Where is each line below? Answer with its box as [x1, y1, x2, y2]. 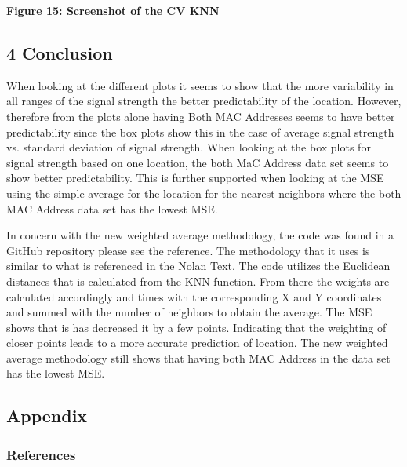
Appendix [6, 403, 88, 428]
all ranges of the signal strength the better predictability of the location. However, [6, 93, 402, 109]
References [6, 444, 76, 464]
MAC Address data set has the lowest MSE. [6, 200, 218, 217]
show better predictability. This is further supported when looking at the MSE [6, 170, 384, 186]
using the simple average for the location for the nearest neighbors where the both [6, 184, 402, 201]
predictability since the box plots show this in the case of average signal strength [6, 123, 394, 140]
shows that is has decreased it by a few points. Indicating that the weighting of [6, 319, 387, 335]
